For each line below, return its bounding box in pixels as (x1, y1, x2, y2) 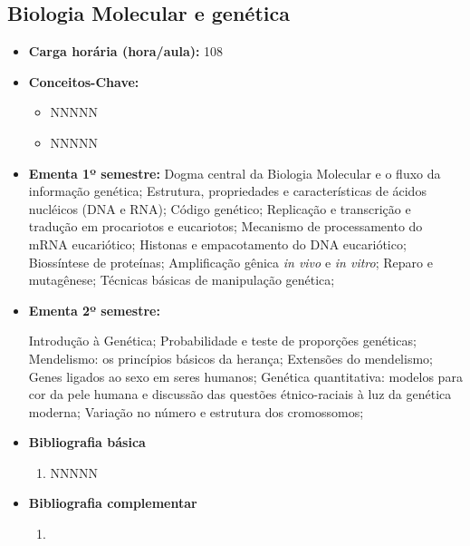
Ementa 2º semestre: (28, 300, 160, 319)
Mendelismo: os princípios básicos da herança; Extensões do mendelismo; (28, 348, 433, 367)
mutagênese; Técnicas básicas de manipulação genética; (28, 270, 335, 289)
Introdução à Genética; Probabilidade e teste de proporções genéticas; (28, 331, 417, 350)
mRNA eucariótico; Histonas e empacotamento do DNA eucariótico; (28, 234, 407, 253)
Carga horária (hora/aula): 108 (28, 42, 224, 61)
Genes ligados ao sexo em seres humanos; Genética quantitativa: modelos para (28, 366, 463, 385)
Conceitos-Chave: (28, 72, 139, 91)
